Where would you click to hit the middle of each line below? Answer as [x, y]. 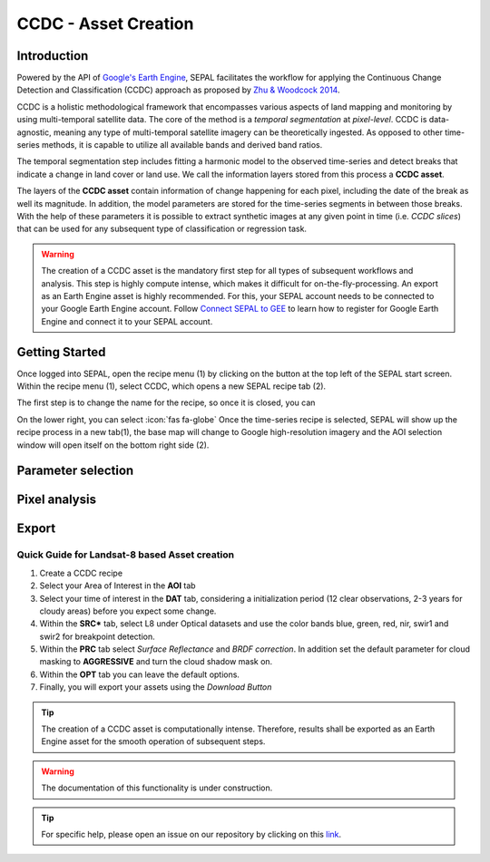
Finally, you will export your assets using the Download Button [156, 687]
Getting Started [61, 352]
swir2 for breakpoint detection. [97, 636]
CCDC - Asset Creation [105, 24]
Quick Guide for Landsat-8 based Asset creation [126, 555]
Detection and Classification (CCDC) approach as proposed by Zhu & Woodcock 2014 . [178, 90]
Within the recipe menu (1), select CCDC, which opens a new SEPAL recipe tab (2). [171, 386]
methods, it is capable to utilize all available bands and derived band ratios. [182, 145]
